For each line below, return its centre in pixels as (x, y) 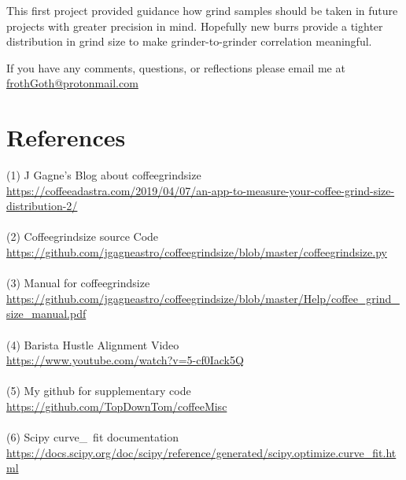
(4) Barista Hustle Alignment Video (93, 344)
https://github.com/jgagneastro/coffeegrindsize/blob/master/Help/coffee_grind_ (203, 298)
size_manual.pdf (46, 314)
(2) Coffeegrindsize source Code (83, 236)
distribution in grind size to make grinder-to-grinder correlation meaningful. (189, 41)
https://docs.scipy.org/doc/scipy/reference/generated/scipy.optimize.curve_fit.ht (201, 452)
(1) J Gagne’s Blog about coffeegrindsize (104, 175)
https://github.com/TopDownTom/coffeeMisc (117, 406)
